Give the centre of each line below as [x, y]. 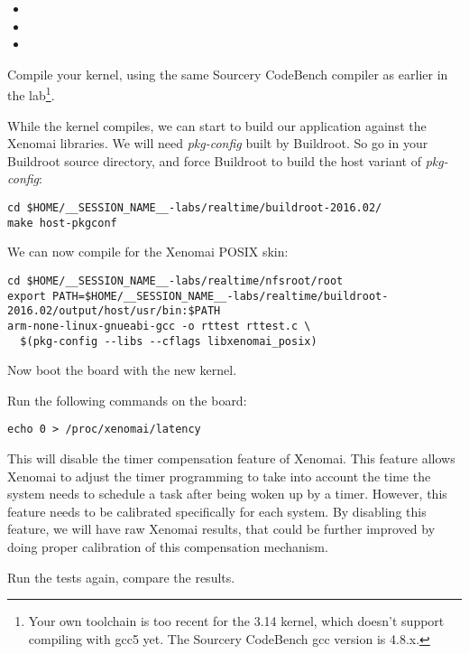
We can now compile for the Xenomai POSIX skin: [148, 252]
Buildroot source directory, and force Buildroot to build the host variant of [214, 160]
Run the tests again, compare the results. [121, 577]
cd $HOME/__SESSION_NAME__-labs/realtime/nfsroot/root [175, 280]
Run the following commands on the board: [127, 400]
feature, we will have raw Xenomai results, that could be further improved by [221, 529]
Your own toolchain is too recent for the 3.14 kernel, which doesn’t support [236, 621]
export [27, 296]
